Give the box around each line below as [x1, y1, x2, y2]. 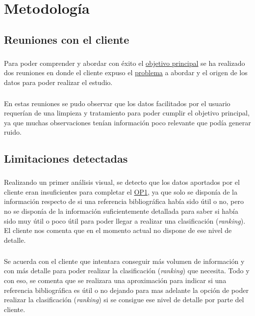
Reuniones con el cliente [4, 31, 129, 47]
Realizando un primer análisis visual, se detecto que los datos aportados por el [4, 177, 240, 187]
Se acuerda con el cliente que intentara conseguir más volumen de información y [4, 256, 245, 266]
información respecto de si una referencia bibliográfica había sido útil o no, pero [4, 196, 244, 206]
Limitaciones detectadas [4, 151, 128, 166]
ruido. [4, 127, 22, 137]
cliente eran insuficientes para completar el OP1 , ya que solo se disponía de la [4, 186, 237, 197]
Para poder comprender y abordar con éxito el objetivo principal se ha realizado [4, 57, 245, 68]
